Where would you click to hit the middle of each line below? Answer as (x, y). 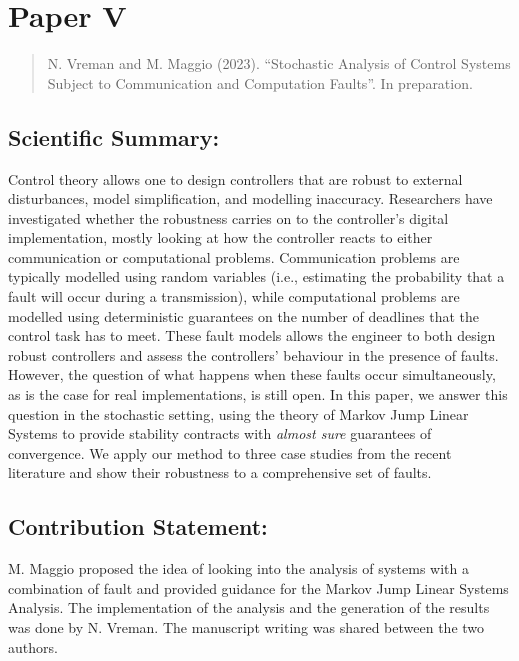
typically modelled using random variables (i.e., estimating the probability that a (256, 276)
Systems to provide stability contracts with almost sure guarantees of (220, 433)
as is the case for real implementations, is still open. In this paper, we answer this (258, 394)
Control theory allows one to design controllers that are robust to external (235, 178)
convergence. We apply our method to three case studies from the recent (230, 452)
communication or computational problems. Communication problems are (234, 256)
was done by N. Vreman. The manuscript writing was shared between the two (246, 627)
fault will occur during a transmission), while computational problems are (234, 296)
